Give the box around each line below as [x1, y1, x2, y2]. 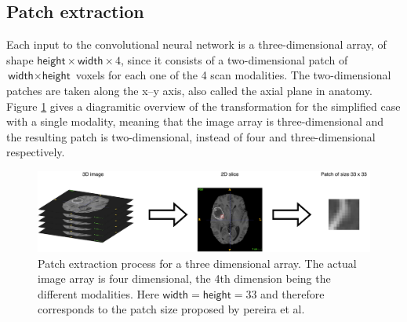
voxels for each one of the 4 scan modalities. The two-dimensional [75, 67, 391, 83]
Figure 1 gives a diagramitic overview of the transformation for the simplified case [6, 97, 401, 114]
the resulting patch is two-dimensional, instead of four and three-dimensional [6, 128, 376, 145]
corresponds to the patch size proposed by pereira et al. [38, 301, 305, 317]
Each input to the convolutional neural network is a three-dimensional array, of [6, 36, 387, 53]
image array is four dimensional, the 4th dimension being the [38, 270, 331, 287]
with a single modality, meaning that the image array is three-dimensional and [6, 113, 384, 130]
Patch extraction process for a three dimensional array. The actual [38, 254, 357, 271]
